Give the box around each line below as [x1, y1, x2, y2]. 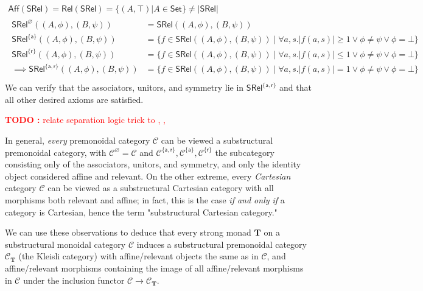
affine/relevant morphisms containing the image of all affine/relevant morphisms [5, 261, 304, 274]
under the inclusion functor [23, 273, 125, 286]
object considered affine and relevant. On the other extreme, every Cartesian [5, 169, 291, 182]
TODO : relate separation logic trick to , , [5, 113, 166, 126]
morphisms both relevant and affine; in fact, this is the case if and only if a [5, 193, 285, 206]
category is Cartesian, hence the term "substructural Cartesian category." [5, 205, 278, 218]
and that [279, 81, 312, 94]
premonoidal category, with [5, 145, 107, 158]
